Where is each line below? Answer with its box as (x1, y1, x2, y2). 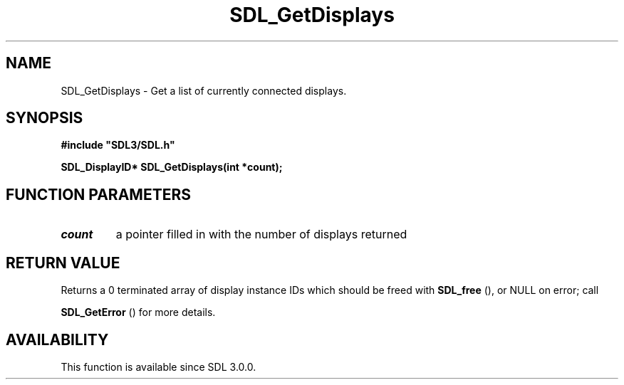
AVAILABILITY (6, 330, 109, 349)
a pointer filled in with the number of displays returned (115, 227, 407, 242)
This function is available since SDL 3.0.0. (61, 360, 256, 373)
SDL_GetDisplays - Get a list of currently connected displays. (61, 84, 347, 97)
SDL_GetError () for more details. (61, 306, 216, 319)
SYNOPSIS (6, 109, 83, 127)
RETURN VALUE (6, 253, 120, 272)
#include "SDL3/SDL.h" (61, 139, 175, 152)
